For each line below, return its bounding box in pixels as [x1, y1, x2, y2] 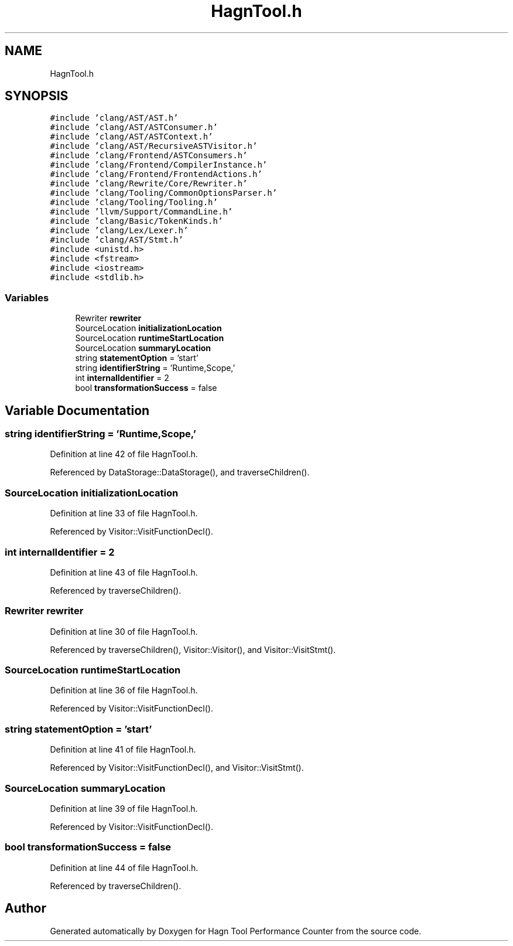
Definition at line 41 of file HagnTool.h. [50, 744, 196, 755]
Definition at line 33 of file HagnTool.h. [50, 508, 198, 519]
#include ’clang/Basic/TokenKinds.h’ [50, 216, 223, 226]
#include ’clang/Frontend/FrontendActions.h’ [50, 169, 262, 179]
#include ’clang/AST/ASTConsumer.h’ [50, 122, 218, 132]
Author [5, 901, 46, 916]
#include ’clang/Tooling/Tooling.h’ [50, 198, 218, 207]
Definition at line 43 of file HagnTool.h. [50, 567, 198, 577]
